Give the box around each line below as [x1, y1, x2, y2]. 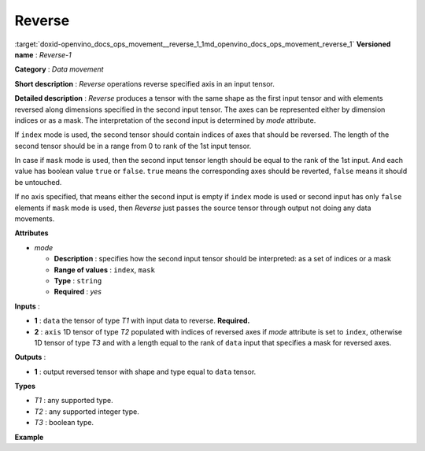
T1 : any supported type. [34, 396, 113, 405]
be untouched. [14, 177, 62, 187]
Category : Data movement [14, 65, 104, 74]
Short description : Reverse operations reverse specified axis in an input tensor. [14, 79, 275, 88]
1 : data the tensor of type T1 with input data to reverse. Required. [34, 316, 250, 326]
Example [14, 432, 44, 442]
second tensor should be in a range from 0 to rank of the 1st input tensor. [14, 141, 252, 150]
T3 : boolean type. [34, 418, 94, 427]
